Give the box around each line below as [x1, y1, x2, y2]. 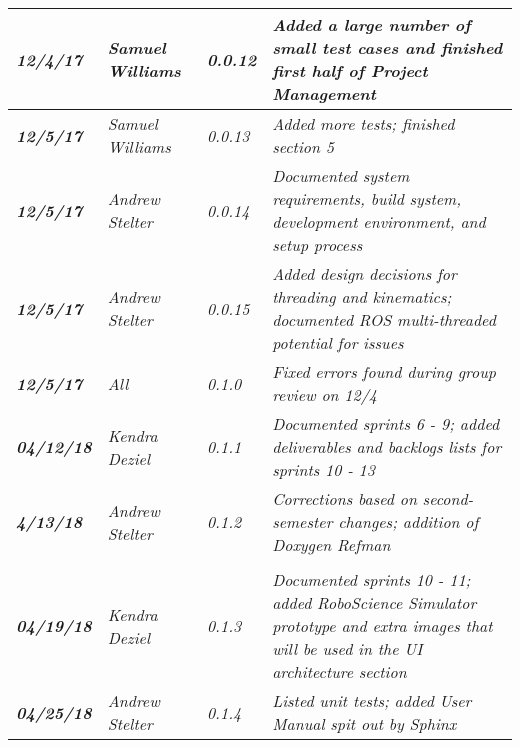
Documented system [272, 164, 410, 187]
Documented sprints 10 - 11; [272, 568, 471, 591]
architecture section [272, 660, 407, 683]
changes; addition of [338, 510, 479, 533]
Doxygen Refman [272, 533, 391, 556]
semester [272, 510, 333, 533]
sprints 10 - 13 [272, 458, 375, 481]
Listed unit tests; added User [272, 689, 472, 712]
